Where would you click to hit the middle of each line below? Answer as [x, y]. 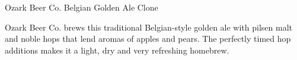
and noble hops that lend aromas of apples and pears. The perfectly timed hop [148, 39]
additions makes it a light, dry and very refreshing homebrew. [117, 50]
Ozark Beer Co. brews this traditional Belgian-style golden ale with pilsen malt [149, 27]
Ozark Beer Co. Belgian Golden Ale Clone [82, 7]
